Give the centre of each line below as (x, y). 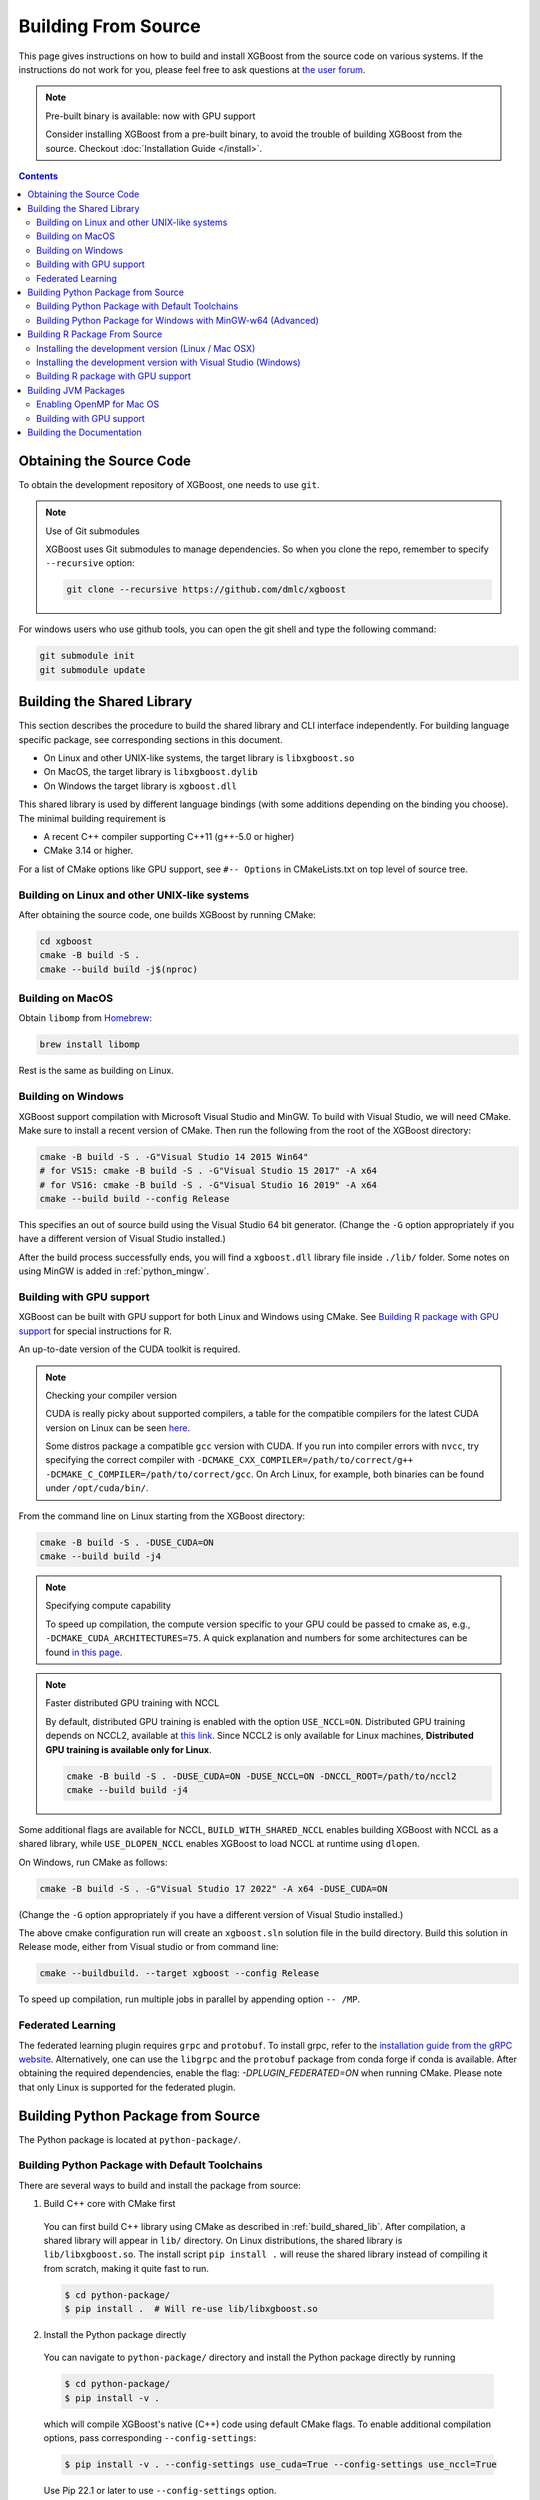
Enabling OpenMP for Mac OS (98, 404)
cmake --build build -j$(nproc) (119, 969)
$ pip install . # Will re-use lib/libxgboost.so (191, 2309)
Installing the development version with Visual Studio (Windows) (168, 362)
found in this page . (84, 1652)
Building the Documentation (84, 432)
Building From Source (109, 26)
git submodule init (87, 656)
